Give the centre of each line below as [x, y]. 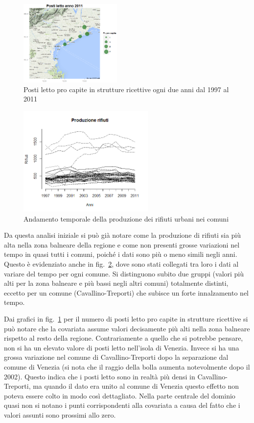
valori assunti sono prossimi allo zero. [60, 414]
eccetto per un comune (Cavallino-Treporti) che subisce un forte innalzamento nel [127, 292]
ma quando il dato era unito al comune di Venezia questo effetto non [136, 386]
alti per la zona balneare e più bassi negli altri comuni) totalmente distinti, [116, 283]
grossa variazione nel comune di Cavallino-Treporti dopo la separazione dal [116, 357]
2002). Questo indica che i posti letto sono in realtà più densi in [100, 376]
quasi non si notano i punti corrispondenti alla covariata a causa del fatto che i [122, 405]
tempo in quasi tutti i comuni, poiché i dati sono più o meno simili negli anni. [121, 254]
